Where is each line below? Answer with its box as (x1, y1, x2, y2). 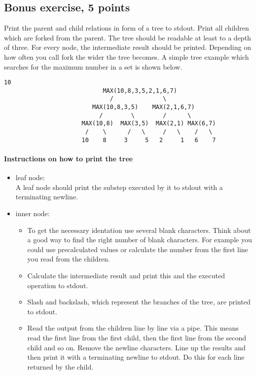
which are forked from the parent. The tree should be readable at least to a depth (4, 32, 251, 42)
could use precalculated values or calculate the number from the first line (27, 244, 248, 254)
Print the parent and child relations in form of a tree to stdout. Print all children (4, 23, 249, 33)
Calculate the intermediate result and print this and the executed (27, 270, 225, 280)
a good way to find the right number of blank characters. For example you (27, 234, 252, 245)
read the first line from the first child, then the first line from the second (27, 332, 247, 342)
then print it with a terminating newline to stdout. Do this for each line (27, 352, 245, 362)
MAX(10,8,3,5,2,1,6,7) (103, 87, 177, 94)
